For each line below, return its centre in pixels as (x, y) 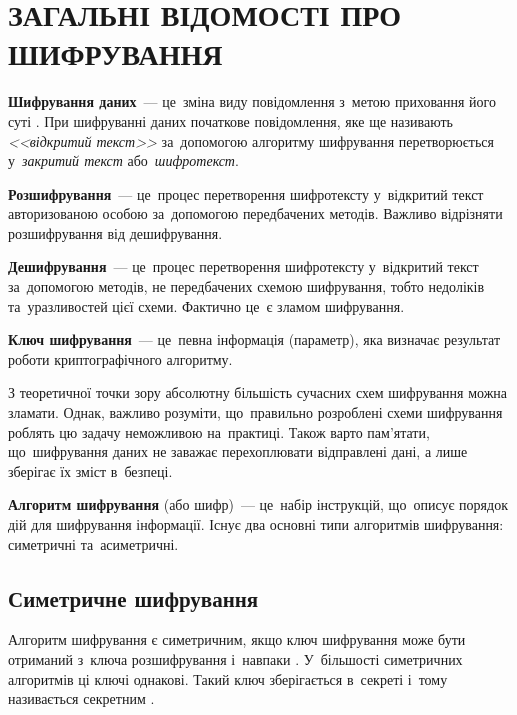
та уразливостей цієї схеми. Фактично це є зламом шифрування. (206, 305)
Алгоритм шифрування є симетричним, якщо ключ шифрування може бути (237, 639)
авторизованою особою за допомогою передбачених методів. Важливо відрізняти (255, 213)
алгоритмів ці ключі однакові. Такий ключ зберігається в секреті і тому (228, 678)
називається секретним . (81, 698)
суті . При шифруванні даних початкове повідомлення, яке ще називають (230, 120)
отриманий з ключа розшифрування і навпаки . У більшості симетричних (235, 658)
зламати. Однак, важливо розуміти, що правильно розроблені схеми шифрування (255, 412)
